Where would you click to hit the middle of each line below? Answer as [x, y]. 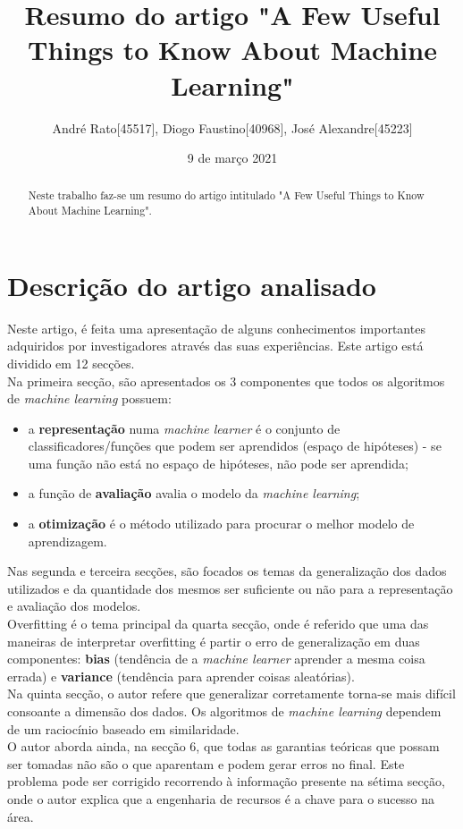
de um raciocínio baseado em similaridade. [123, 728]
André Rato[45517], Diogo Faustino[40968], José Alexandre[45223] [232, 127]
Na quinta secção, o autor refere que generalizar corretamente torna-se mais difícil [231, 694]
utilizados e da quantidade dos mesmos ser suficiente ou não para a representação [230, 588]
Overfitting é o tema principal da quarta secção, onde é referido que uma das [218, 624]
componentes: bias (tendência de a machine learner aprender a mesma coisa [216, 659]
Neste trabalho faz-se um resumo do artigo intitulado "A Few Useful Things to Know [226, 195]
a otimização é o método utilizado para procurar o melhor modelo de [221, 524]
